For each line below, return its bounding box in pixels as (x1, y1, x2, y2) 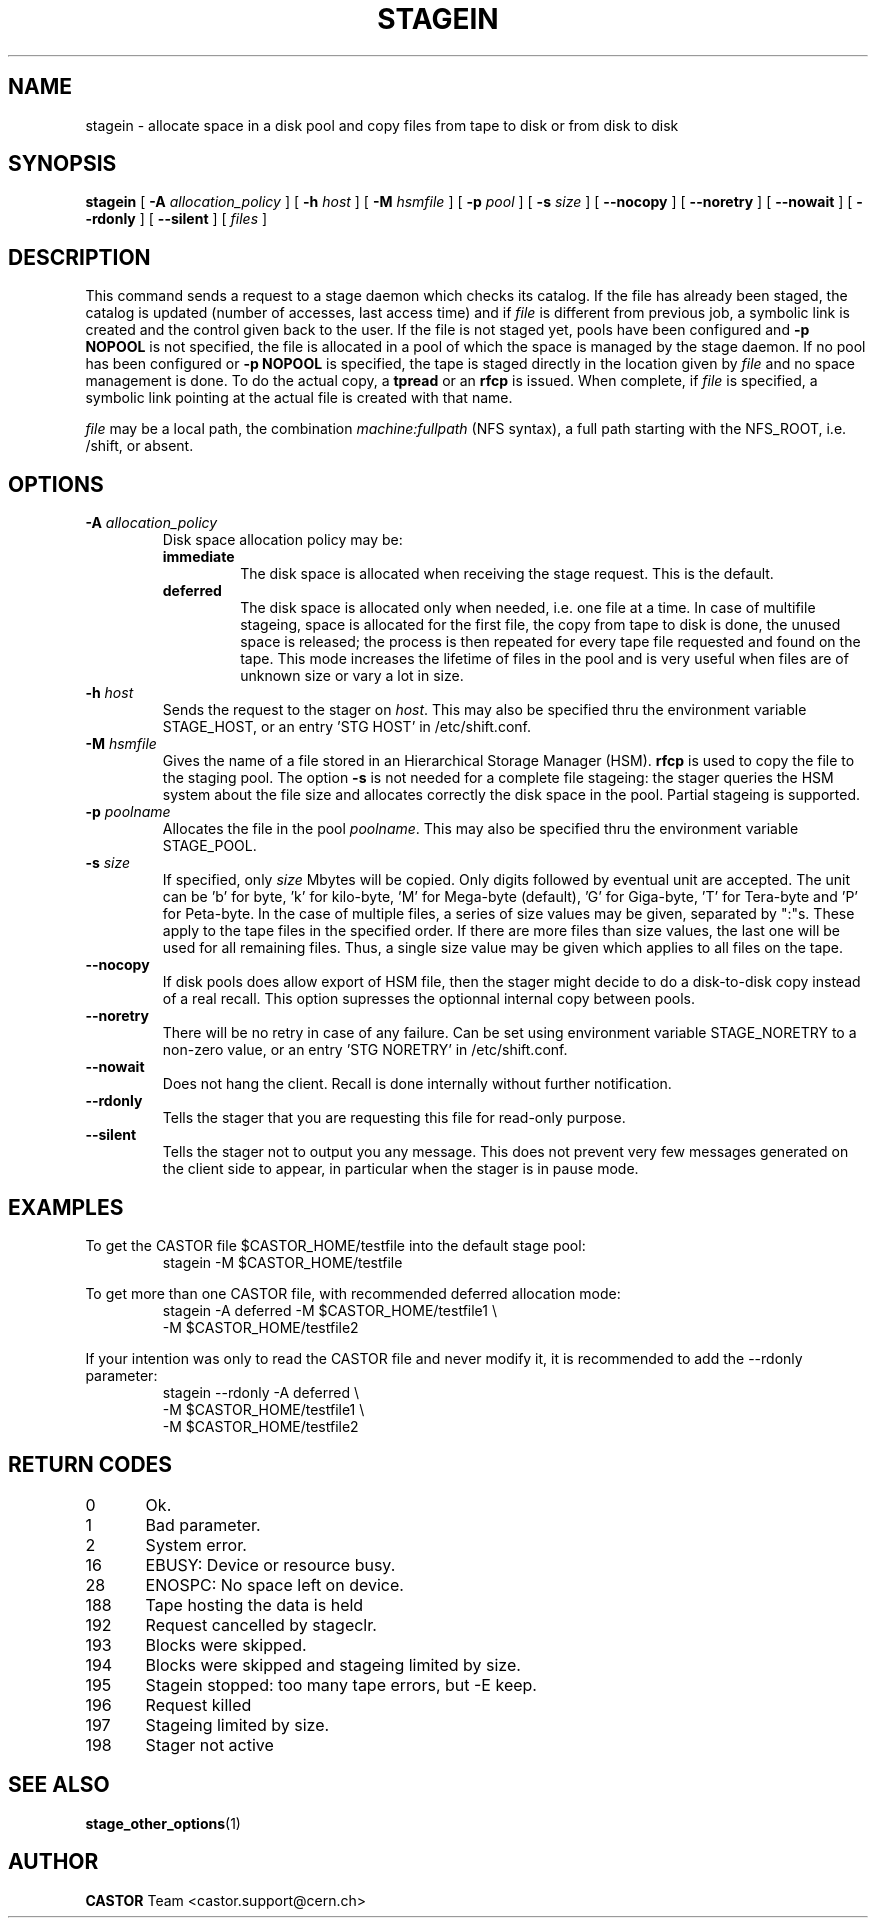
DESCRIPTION (8, 244, 151, 270)
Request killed (145, 1694, 252, 1715)
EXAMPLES (8, 1194, 124, 1220)
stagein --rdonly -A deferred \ (162, 1383, 359, 1401)
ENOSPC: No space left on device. (145, 1574, 404, 1595)
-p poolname (85, 803, 171, 821)
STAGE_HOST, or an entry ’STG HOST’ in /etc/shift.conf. (162, 718, 531, 736)
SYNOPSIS (8, 151, 117, 177)
